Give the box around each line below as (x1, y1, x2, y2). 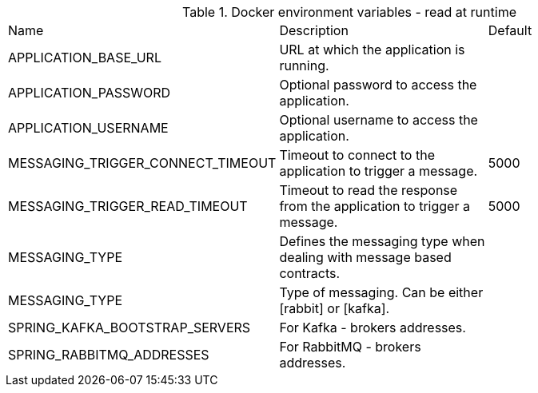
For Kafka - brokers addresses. (279, 320, 466, 335)
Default (488, 22, 532, 38)
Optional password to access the (279, 77, 477, 93)
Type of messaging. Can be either (279, 284, 484, 300)
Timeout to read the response (279, 182, 458, 198)
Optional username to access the (279, 112, 478, 128)
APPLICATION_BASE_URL (8, 50, 161, 65)
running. (279, 58, 329, 73)
